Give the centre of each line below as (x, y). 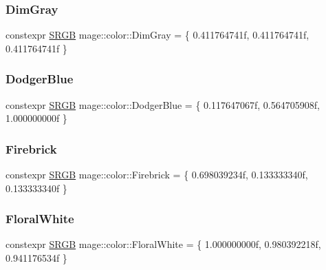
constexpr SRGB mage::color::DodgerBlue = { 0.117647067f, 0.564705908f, (163, 104)
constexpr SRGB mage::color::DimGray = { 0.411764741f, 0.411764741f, (157, 35)
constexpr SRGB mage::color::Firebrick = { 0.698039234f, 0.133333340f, (157, 175)
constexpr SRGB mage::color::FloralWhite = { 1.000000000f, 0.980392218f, (163, 244)
